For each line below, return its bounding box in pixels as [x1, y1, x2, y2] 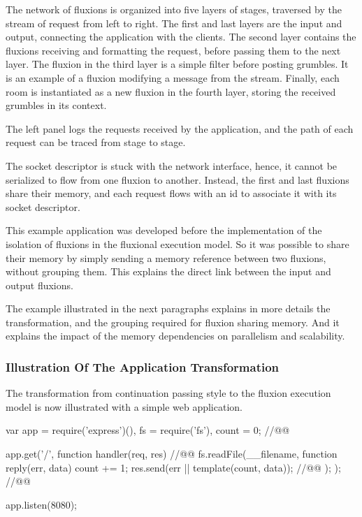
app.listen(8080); [6, 497, 77, 511]
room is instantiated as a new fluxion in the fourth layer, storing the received [6, 84, 336, 99]
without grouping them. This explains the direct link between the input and [6, 264, 331, 279]
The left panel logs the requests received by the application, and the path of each [6, 121, 354, 136]
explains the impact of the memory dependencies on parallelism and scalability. [6, 328, 345, 343]
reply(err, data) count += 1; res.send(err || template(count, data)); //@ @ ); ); [6, 460, 341, 474]
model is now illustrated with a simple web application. [6, 399, 242, 414]
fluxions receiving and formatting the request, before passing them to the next [6, 43, 341, 57]
